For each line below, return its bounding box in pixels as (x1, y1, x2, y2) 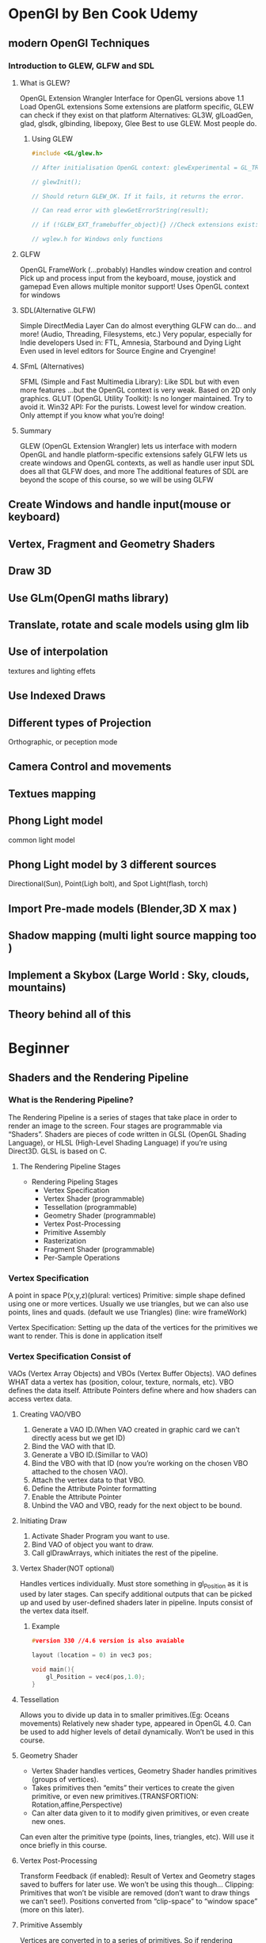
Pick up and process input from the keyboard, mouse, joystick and (19, 273, 237, 282)
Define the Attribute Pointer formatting (31, 1484, 157, 1494)
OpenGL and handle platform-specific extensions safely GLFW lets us (19, 449, 248, 459)
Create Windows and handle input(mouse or (8, 498, 231, 511)
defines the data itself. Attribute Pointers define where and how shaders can (8, 1386, 257, 1395)
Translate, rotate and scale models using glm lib (8, 618, 249, 631)
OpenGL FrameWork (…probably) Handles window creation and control (19, 265, 252, 274)
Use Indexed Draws (8, 689, 106, 702)
